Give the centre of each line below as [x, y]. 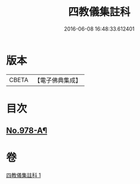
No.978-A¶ [27, 131]
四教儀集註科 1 [24, 175]
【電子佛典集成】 [58, 80]
